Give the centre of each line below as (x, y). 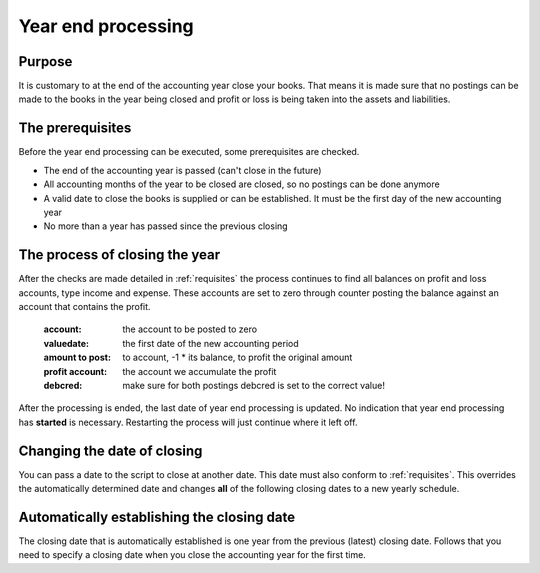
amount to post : (77, 357)
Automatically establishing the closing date (156, 516)
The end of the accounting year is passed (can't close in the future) (182, 170)
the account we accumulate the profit (199, 371)
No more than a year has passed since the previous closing (166, 226)
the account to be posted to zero (190, 329)
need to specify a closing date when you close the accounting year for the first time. (192, 555)
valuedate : (66, 343)
